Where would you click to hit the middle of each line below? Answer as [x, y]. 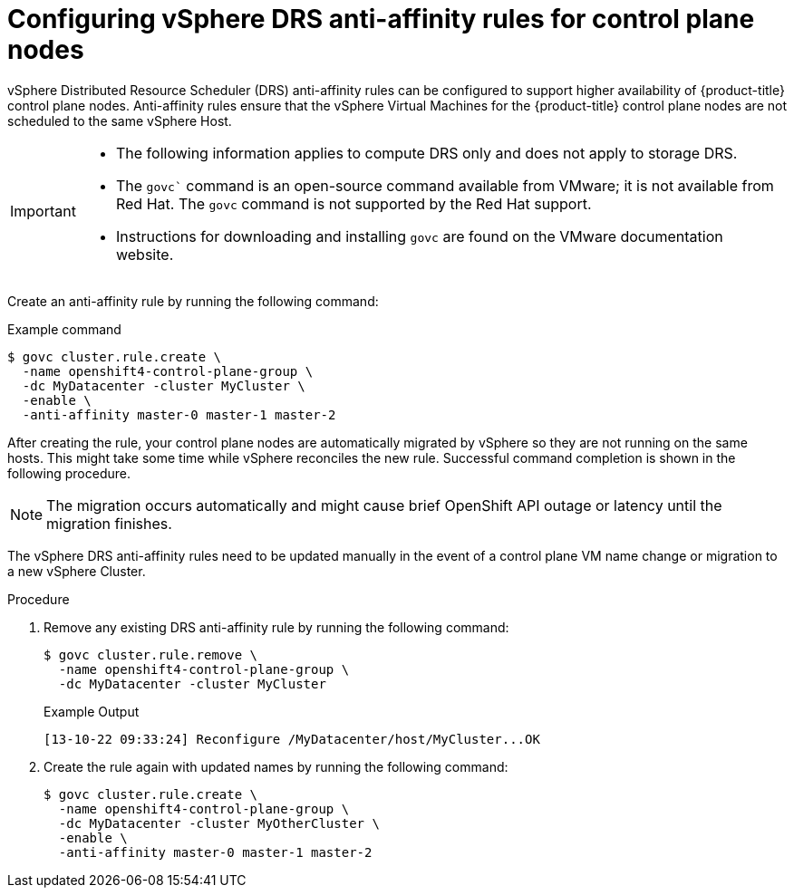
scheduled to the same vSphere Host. [120, 120]
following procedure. [69, 473]
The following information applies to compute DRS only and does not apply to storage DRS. [426, 153]
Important [43, 211]
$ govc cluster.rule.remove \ [151, 654]
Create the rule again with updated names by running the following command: [276, 766]
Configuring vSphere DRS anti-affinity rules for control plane [381, 19]
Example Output [92, 711]
